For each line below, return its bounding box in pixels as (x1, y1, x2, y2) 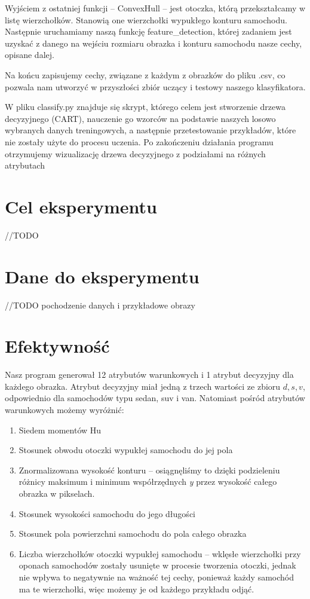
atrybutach (5, 159, 45, 172)
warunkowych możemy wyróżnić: (5, 404, 124, 416)
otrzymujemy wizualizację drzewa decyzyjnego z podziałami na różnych (5, 147, 266, 160)
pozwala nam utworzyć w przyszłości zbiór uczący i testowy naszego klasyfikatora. (5, 80, 306, 93)
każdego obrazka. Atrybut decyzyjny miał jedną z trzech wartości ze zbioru (5, 380, 281, 392)
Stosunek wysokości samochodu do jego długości (19, 507, 195, 519)
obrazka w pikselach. (19, 487, 95, 500)
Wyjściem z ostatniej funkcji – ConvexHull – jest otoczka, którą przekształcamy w (5, 2, 306, 14)
